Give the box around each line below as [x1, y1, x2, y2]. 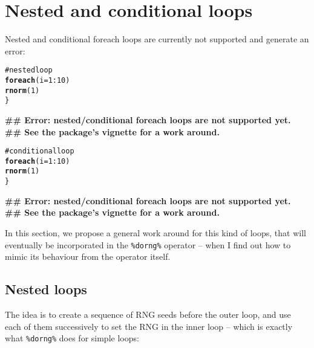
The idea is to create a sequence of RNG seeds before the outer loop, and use [5, 308, 291, 320]
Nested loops [5, 280, 87, 298]
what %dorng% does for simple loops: [5, 332, 139, 344]
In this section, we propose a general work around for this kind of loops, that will [5, 226, 306, 239]
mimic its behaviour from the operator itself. [5, 250, 171, 263]
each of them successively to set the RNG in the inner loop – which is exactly [5, 320, 293, 332]
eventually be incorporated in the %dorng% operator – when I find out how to [5, 238, 291, 251]
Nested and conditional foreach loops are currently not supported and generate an [5, 33, 309, 45]
